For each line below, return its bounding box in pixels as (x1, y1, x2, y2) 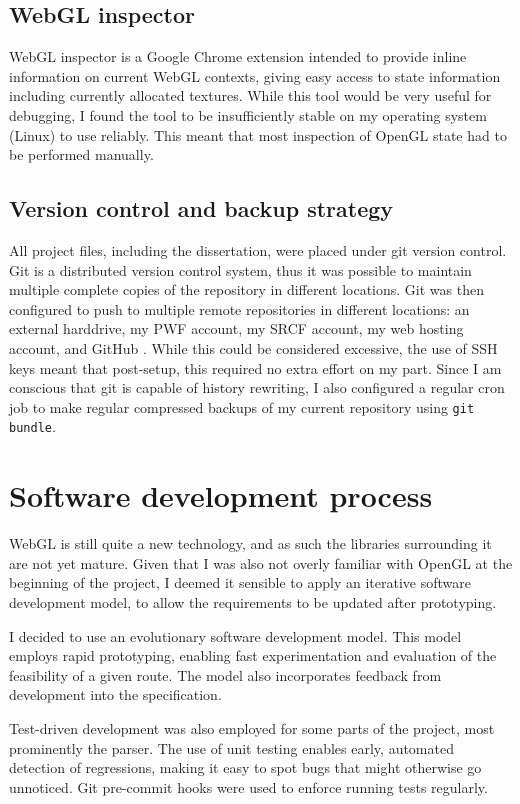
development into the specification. (9, 684, 222, 705)
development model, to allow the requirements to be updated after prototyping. (9, 591, 497, 612)
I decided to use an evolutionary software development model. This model (9, 625, 462, 646)
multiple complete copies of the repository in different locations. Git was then (9, 279, 484, 300)
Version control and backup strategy (9, 193, 394, 224)
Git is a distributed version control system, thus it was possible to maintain (9, 259, 472, 280)
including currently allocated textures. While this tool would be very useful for (9, 85, 492, 106)
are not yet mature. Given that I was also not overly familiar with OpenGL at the (9, 552, 513, 573)
